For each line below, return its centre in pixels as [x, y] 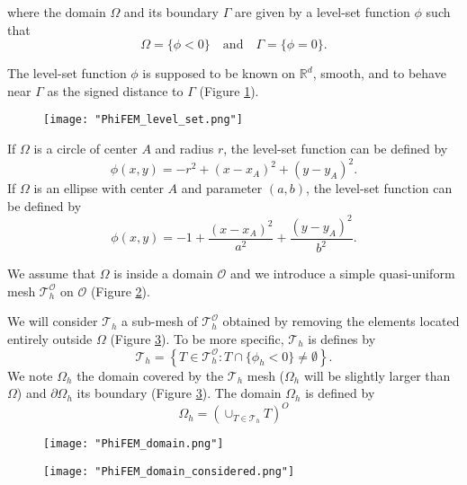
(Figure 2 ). [120, 291]
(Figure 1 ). [229, 90]
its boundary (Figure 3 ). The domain [179, 393]
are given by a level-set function [322, 12]
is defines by [342, 338]
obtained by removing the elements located [341, 321]
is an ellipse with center [99, 188]
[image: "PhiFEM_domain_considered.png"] [169, 471]
